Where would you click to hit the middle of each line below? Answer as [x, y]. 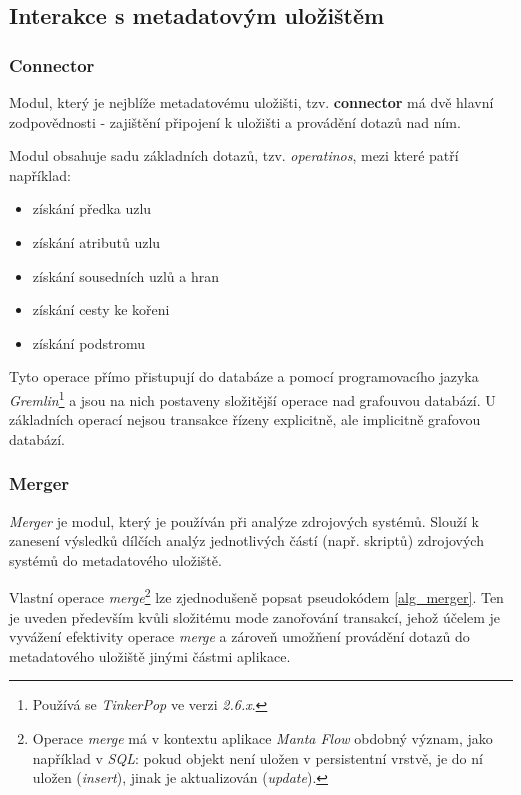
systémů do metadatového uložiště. [115, 559]
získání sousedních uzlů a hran [125, 275]
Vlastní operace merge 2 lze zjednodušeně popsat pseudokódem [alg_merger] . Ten [256, 596]
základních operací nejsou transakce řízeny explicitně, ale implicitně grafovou [245, 419]
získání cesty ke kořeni [101, 309]
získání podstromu [89, 342]
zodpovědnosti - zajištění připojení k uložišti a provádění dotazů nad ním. [235, 121]
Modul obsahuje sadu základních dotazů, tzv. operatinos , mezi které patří [234, 155]
